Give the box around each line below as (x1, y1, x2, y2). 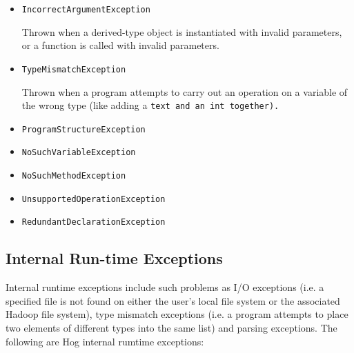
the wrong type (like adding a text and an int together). (21, 98, 279, 112)
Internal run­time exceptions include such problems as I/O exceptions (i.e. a (6, 280, 324, 294)
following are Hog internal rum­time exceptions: (6, 334, 204, 348)
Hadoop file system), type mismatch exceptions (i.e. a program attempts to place (6, 307, 348, 321)
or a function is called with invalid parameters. (21, 38, 219, 52)
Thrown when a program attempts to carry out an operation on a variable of (21, 84, 348, 99)
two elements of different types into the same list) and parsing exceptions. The (6, 321, 337, 335)
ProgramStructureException (21, 124, 146, 134)
